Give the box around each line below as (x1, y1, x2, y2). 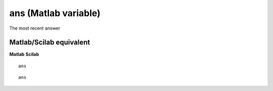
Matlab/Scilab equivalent (9, 38, 90, 47)
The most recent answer (9, 25, 61, 31)
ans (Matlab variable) (9, 8, 101, 19)
